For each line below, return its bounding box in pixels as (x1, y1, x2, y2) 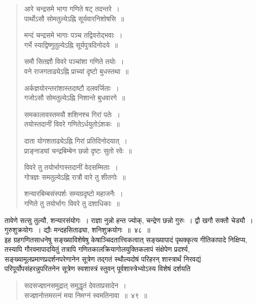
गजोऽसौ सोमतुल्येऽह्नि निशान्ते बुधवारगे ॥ (24, 92, 125, 103)
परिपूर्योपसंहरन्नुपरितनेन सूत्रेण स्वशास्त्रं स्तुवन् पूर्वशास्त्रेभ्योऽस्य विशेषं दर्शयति (4, 263, 191, 274)
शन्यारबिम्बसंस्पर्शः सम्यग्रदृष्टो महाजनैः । (24, 188, 123, 199)
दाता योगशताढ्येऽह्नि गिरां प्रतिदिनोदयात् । (24, 135, 128, 146)
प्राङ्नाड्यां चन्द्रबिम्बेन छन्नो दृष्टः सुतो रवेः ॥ (24, 145, 132, 155)
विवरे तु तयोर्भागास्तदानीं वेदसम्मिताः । (24, 162, 118, 172)
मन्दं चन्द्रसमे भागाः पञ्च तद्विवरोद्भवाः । (24, 30, 123, 40)
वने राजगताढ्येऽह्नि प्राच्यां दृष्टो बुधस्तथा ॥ (24, 66, 129, 76)
